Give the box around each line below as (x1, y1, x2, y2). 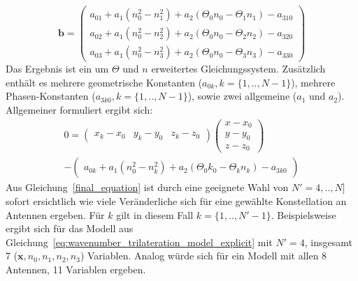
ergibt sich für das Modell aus (6, 221, 134, 236)
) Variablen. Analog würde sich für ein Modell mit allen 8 (80, 248, 327, 263)
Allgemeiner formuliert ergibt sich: (6, 102, 153, 116)
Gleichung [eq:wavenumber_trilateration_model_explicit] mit (6, 234, 273, 249)
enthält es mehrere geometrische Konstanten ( (6, 75, 203, 89)
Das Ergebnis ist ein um (6, 61, 109, 76)
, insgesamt (304, 234, 352, 249)
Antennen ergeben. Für (6, 207, 105, 222)
